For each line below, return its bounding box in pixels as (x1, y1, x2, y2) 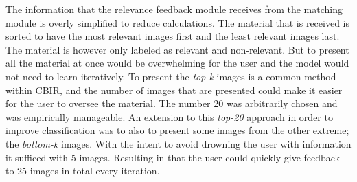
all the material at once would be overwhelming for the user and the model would (5, 56, 349, 70)
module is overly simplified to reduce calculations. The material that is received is (5, 15, 350, 30)
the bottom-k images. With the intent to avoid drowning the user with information (5, 136, 352, 150)
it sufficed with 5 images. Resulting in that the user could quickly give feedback (5, 150, 341, 164)
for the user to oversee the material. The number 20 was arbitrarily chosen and (5, 96, 338, 111)
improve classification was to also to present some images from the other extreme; (5, 123, 349, 137)
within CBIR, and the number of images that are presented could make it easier (5, 82, 343, 97)
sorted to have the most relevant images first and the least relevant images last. (5, 29, 340, 43)
